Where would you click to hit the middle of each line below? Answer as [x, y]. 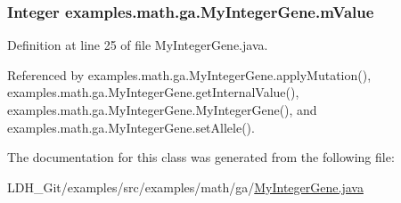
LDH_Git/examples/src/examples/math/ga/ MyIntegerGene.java [185, 187]
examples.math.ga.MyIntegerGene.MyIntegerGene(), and [162, 110]
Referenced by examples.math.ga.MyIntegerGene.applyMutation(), [189, 74]
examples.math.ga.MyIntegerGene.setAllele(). [131, 127]
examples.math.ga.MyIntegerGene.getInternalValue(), [153, 92]
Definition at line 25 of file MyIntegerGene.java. [138, 45]
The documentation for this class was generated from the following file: [201, 157]
